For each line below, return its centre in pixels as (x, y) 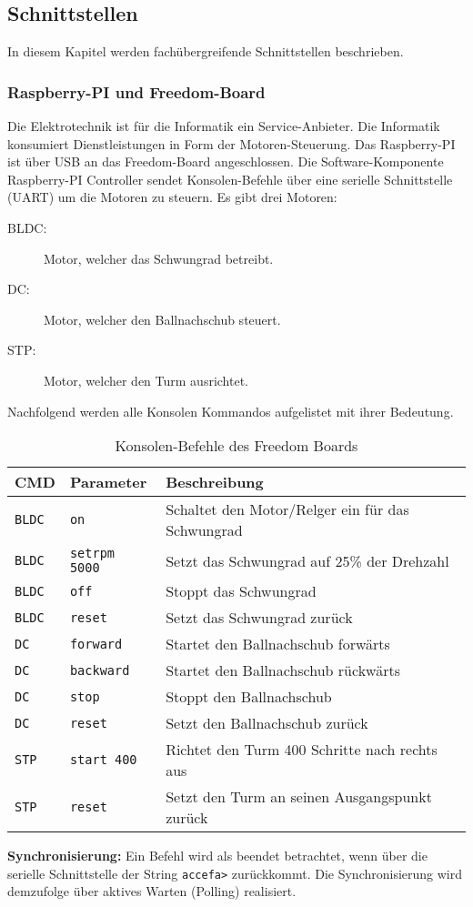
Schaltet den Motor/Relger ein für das (287, 509)
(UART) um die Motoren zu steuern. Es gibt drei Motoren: (172, 197)
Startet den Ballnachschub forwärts (278, 644)
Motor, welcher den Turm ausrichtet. (146, 380)
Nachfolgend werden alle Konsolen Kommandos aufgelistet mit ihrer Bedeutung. (231, 411)
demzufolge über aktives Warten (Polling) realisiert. (152, 891)
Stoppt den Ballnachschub (249, 697)
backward (100, 670)
